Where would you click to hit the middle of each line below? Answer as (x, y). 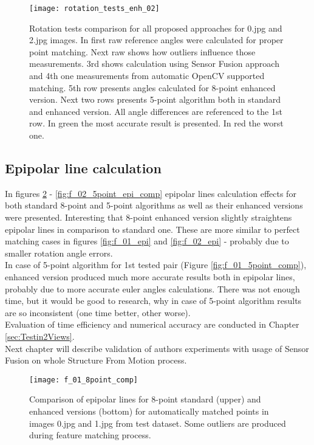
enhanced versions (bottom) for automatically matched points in (149, 411)
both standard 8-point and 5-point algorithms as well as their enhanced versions (154, 205)
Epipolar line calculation (83, 167)
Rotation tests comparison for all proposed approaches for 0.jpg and (156, 28)
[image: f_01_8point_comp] (84, 380)
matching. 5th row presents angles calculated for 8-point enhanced (152, 87)
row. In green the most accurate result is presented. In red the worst (156, 123)
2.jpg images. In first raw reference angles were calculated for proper (156, 40)
